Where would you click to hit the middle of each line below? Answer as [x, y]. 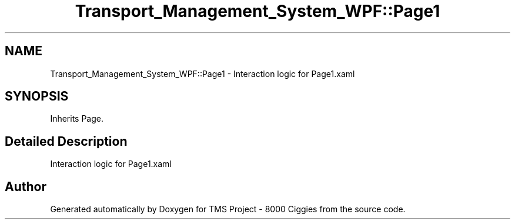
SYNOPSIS [37, 96]
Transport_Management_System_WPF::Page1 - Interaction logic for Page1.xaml [203, 73]
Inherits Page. [77, 119]
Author [26, 186]
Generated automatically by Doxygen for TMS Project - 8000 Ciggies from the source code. [228, 209]
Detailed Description [66, 141]
